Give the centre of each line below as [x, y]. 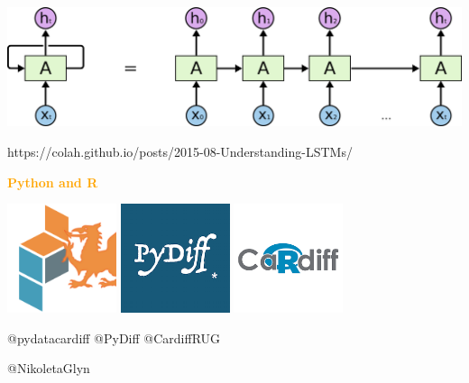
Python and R [53, 182]
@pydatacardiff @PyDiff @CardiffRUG [114, 337]
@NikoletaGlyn [49, 368]
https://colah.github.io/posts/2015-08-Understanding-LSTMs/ [180, 151]
